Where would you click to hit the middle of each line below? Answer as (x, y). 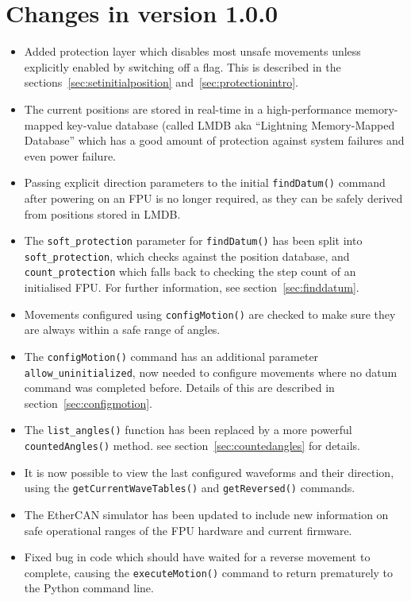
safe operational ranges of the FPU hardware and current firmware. (188, 530)
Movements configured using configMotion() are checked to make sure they (210, 314)
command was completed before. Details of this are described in (179, 388)
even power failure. (70, 155)
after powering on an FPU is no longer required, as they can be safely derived (213, 198)
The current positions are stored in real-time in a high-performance (188, 109)
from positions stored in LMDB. (102, 213)
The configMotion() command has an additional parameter (171, 356)
